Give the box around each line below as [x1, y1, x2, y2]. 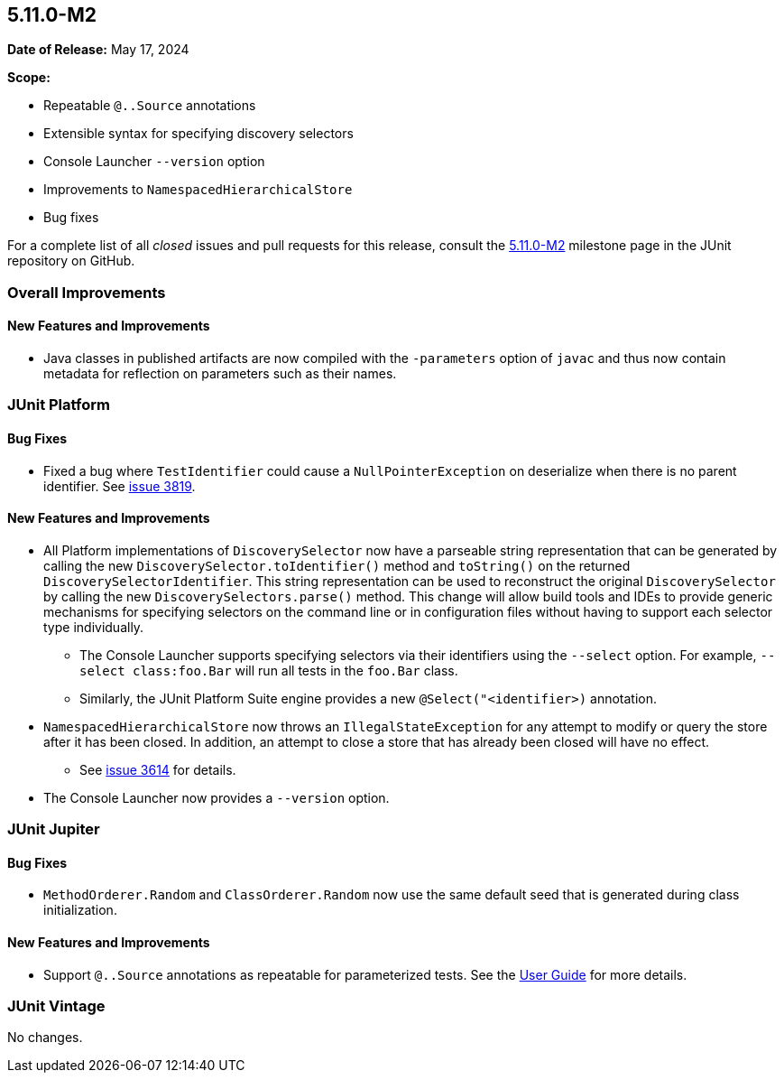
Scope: [7, 70, 51, 86]
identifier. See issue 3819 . [43, 478, 196, 494]
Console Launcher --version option [43, 154, 265, 170]
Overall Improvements [7, 283, 166, 302]
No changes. [7, 1029, 83, 1046]
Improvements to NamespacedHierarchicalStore [43, 182, 353, 198]
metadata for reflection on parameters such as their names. [43, 366, 397, 382]
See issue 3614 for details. [79, 761, 236, 777]
